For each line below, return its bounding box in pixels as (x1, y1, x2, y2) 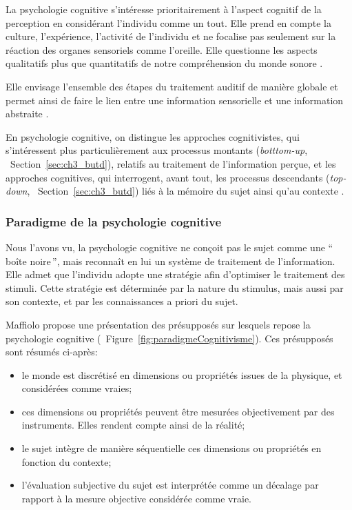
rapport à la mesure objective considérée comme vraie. (21, 491, 251, 505)
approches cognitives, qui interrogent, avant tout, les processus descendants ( (6, 170, 330, 184)
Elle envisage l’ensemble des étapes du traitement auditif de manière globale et (6, 79, 338, 93)
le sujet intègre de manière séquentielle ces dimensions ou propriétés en (21, 441, 322, 455)
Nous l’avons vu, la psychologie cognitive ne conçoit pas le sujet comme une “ (6, 239, 333, 254)
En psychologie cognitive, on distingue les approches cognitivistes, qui (6, 129, 300, 144)
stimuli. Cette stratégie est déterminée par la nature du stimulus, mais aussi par (6, 280, 344, 295)
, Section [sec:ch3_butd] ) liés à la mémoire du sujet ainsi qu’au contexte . (27, 184, 344, 198)
